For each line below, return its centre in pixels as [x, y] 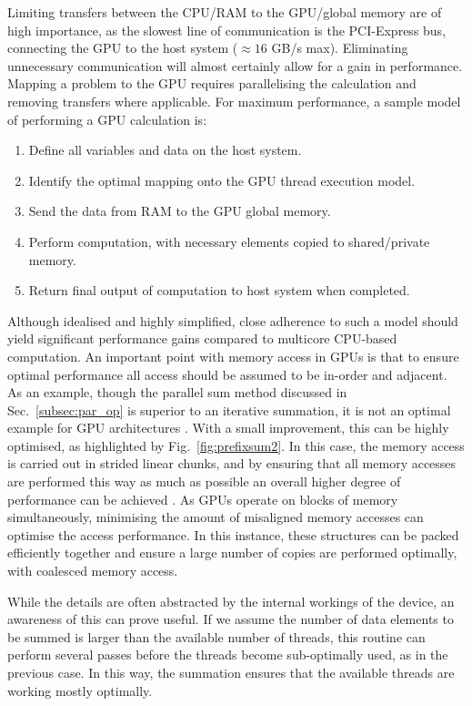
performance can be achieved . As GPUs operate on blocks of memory [203, 499]
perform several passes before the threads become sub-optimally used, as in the [228, 655]
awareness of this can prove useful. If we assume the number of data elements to [231, 619]
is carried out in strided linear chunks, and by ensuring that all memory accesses [232, 463]
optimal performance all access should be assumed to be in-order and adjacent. [227, 374]
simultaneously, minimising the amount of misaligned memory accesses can [216, 517]
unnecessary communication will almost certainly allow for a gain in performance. [235, 65]
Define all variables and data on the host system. [165, 150]
